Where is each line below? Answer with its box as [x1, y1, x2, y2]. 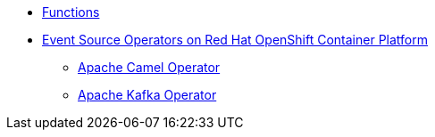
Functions [42, 4, 100, 20]
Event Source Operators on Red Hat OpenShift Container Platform [42, 32, 428, 47]
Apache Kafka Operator [78, 87, 217, 102]
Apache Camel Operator [78, 60, 221, 75]
